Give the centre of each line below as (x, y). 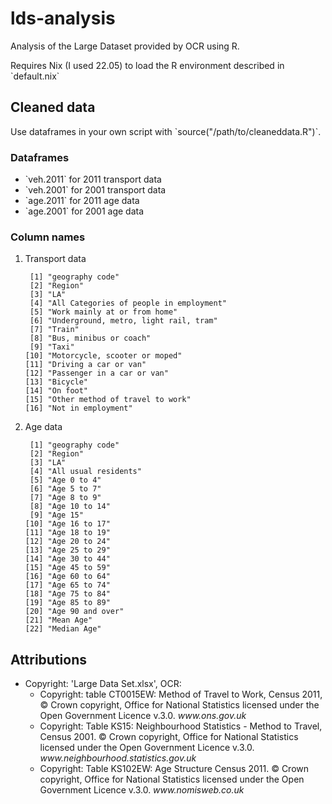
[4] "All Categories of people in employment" (128, 303)
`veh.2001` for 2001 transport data (95, 190)
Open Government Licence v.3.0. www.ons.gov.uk (143, 716)
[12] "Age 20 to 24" (67, 542)
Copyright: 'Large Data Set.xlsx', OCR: (103, 684)
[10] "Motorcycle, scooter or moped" (103, 356)
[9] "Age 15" (56, 515)
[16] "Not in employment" (78, 408)
